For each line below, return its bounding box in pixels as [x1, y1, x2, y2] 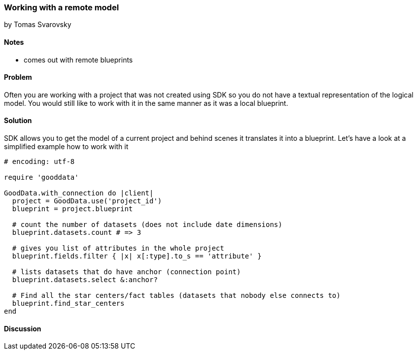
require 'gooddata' [4, 173, 79, 182]
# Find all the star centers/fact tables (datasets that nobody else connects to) [12, 291, 341, 300]
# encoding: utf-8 [4, 158, 75, 166]
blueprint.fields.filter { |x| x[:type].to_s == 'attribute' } [12, 252, 262, 260]
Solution [4, 116, 32, 125]
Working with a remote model [4, 2, 119, 12]
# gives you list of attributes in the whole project [12, 244, 224, 253]
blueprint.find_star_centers [12, 299, 125, 308]
